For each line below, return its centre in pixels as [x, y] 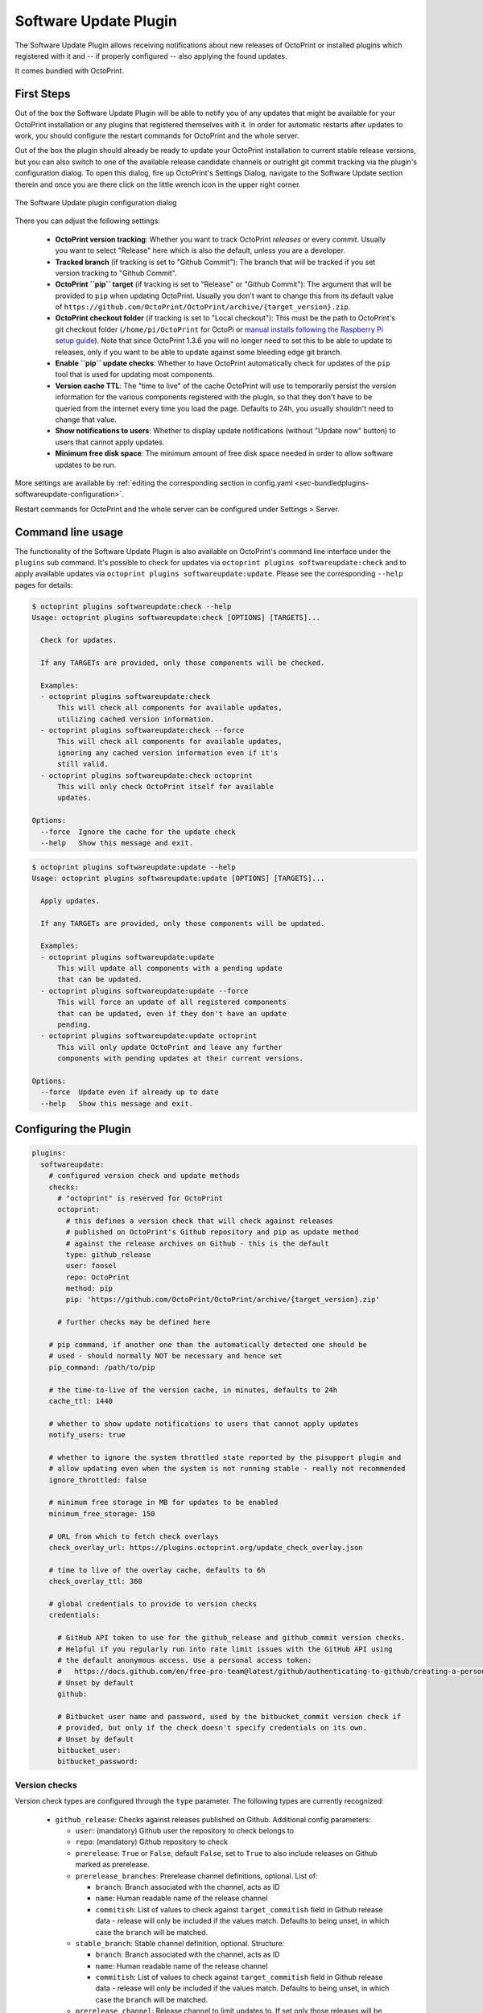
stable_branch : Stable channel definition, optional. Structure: [180, 1943]
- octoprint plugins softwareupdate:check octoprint [147, 775]
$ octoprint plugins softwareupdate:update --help [134, 867]
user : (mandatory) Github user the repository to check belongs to [184, 1830]
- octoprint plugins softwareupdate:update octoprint [149, 1036]
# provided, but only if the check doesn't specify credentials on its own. [213, 1728]
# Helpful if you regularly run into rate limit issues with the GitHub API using [225, 1649]
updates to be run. [86, 465]
